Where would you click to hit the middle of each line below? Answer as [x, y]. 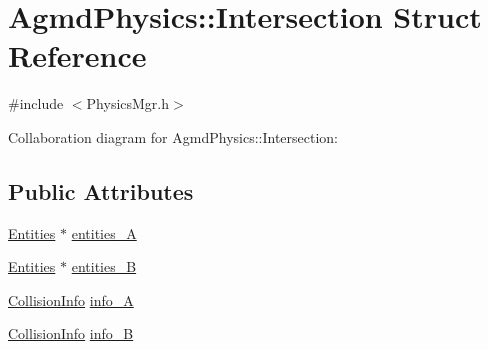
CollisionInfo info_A [71, 299]
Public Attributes [101, 190]
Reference [77, 55]
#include [36, 103]
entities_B [104, 266]
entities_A [104, 232]
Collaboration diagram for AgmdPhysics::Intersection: [173, 136]
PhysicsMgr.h [128, 103]
